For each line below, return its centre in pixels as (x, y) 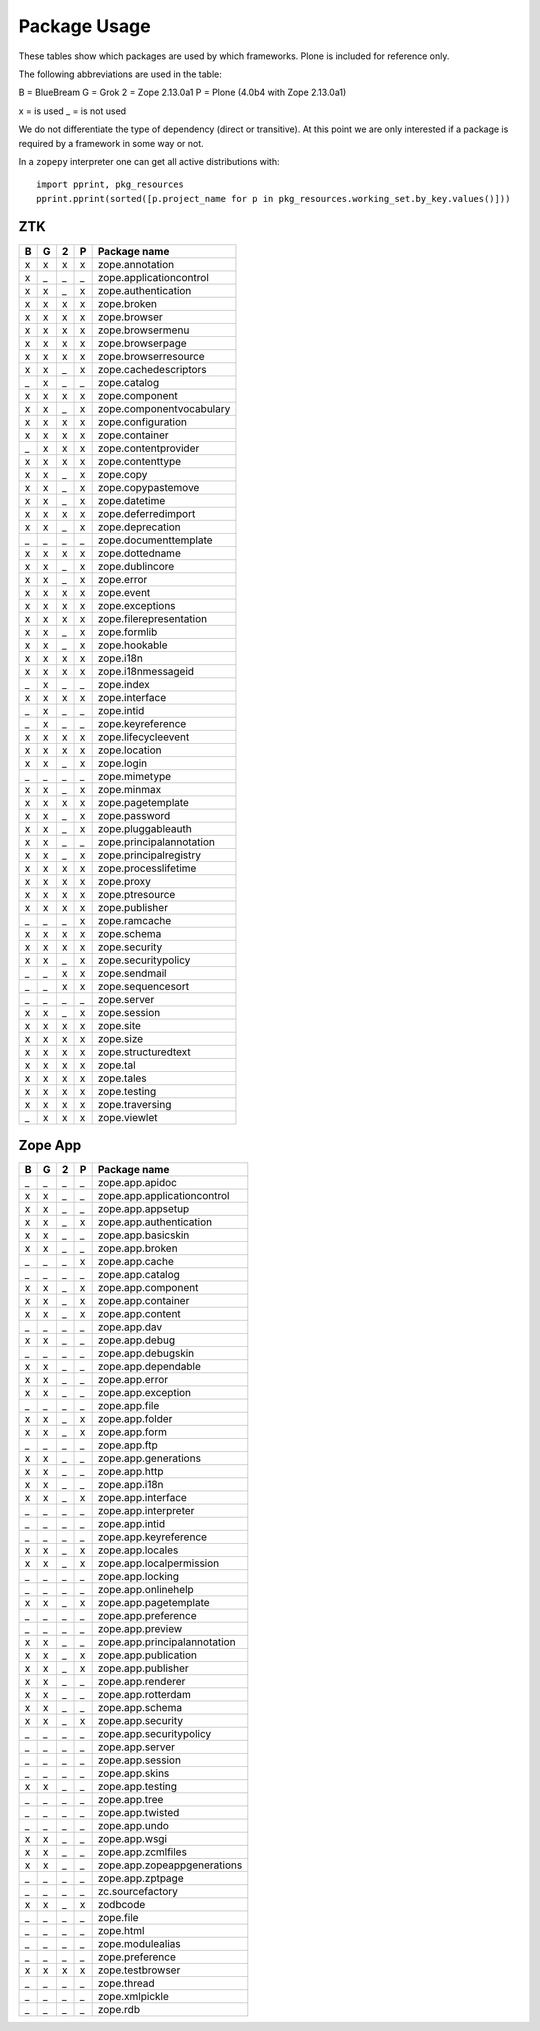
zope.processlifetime (147, 868)
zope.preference (137, 1957)
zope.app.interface (142, 1498)
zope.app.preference (147, 1616)
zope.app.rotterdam (144, 1695)
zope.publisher (133, 907)
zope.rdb (118, 2010)
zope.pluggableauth (144, 828)
